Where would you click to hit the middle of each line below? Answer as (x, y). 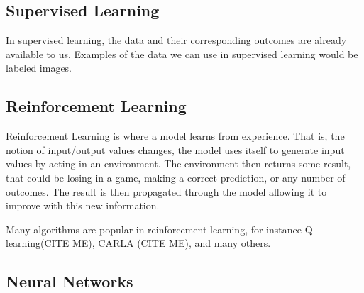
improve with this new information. (83, 205)
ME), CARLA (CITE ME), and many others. (171, 243)
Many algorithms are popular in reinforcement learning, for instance (154, 229)
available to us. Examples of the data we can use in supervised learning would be (182, 54)
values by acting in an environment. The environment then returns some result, (178, 164)
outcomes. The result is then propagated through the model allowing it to (166, 191)
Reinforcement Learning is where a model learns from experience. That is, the (175, 136)
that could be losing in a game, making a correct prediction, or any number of (176, 177)
